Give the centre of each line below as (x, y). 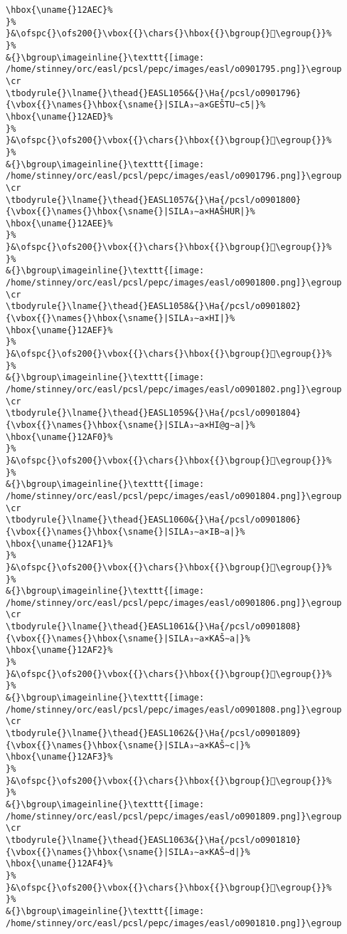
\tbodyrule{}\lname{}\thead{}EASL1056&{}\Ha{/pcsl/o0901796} (154, 93)
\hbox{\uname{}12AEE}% (59, 223)
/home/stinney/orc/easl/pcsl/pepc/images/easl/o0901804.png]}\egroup (174, 496)
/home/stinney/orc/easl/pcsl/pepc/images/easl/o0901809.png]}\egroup (174, 816)
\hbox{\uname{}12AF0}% (59, 437)
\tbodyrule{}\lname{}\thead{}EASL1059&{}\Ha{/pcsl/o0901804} (154, 413)
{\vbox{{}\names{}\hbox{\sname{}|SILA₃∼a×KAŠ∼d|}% (128, 852)
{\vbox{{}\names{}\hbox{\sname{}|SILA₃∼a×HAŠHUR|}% (130, 212)
